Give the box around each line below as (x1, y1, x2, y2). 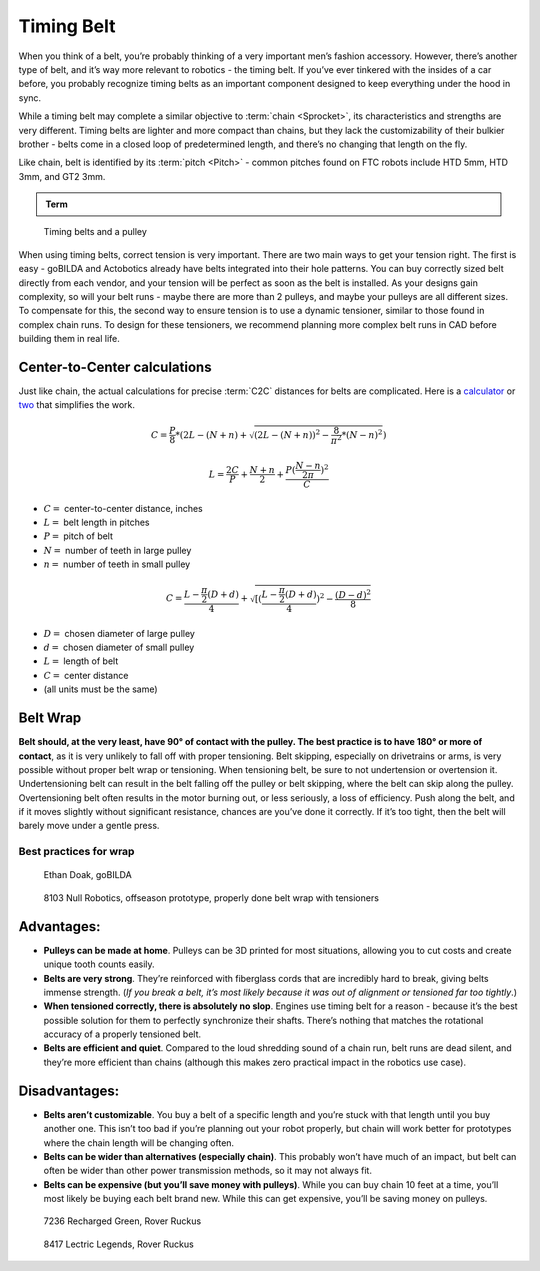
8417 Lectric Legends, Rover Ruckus (43, 1238, 194, 1250)
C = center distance (43, 669, 129, 681)
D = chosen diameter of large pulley (43, 627, 195, 639)
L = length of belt (43, 655, 119, 667)
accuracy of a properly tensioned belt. (43, 1028, 202, 1040)
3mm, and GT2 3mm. (18, 170, 106, 182)
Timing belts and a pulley (43, 226, 147, 238)
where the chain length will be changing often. (43, 1136, 235, 1149)
